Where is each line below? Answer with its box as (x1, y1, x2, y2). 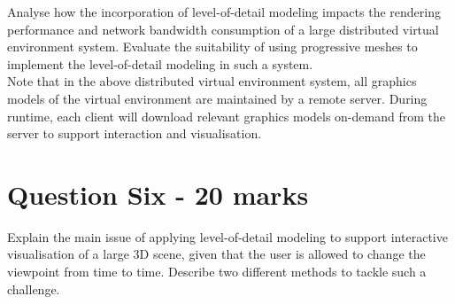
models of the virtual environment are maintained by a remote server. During (7, 89, 428, 107)
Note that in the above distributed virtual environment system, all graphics (7, 72, 417, 90)
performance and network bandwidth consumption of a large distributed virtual (7, 19, 439, 38)
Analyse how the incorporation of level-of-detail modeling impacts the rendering (7, 3, 441, 20)
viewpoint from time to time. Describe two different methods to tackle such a (7, 262, 427, 281)
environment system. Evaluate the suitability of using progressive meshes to (7, 37, 418, 56)
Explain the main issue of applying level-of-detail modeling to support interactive (7, 227, 448, 246)
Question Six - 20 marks (7, 175, 309, 212)
